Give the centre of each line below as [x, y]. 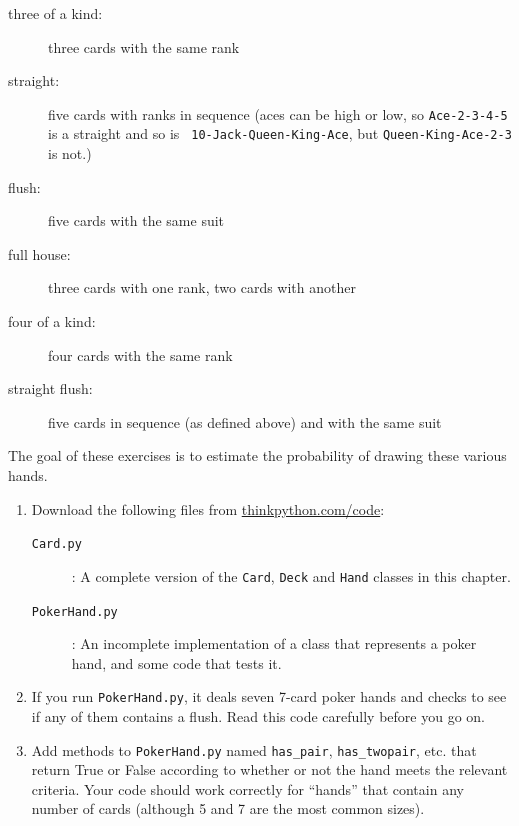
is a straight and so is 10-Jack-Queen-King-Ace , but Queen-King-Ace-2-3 [280, 133]
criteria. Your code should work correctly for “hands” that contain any [247, 788]
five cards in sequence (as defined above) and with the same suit [245, 421]
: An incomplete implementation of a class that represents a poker [274, 643]
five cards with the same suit [136, 220]
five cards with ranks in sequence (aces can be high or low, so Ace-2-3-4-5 [278, 113]
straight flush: [50, 388]
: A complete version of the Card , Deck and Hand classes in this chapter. [291, 575]
